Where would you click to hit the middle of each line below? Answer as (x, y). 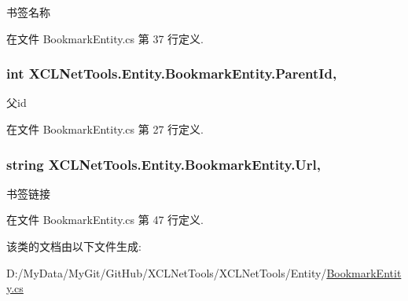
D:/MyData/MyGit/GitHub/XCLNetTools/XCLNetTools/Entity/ (167, 272)
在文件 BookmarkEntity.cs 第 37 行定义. (105, 38)
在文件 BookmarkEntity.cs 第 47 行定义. (105, 220)
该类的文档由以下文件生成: (74, 246)
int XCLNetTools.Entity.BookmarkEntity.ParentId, (172, 73)
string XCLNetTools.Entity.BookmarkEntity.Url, (164, 164)
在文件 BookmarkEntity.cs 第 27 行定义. (105, 129)
